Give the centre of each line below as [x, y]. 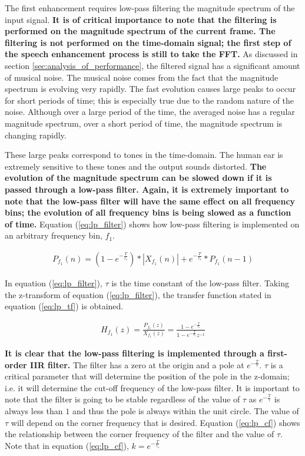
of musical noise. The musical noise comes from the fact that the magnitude [142, 77]
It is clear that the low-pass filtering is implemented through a [135, 353]
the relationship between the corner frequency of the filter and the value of [140, 434]
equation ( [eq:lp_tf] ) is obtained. [64, 306]
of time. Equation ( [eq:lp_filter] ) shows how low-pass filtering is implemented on [152, 224]
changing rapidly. [36, 135]
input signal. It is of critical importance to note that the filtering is [141, 19]
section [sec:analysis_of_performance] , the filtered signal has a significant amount [152, 65]
